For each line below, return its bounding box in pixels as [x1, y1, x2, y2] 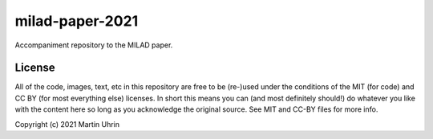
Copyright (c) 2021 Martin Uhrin [14, 119, 120, 129]
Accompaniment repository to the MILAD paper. [14, 40, 173, 50]
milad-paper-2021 [14, 12, 139, 30]
